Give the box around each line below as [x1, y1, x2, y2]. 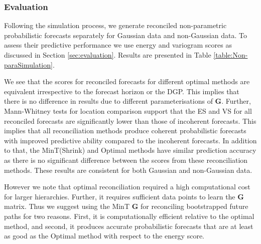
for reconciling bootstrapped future [140, 201, 248, 211]
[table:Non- [213, 50, 248, 60]
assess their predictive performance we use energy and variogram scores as [4, 40, 232, 50]
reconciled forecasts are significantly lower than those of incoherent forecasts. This [4, 115, 256, 126]
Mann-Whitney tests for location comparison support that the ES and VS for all [4, 105, 252, 116]
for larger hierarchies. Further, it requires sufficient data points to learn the [4, 191, 235, 201]
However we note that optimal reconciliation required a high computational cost [4, 181, 250, 192]
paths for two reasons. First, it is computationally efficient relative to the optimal [4, 210, 254, 221]
